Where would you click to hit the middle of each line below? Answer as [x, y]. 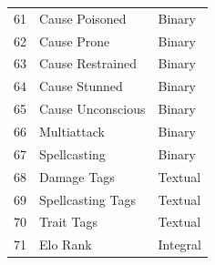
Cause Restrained [88, 63]
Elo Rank [66, 245]
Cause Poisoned [83, 18]
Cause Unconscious [92, 109]
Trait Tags [68, 222]
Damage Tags [77, 176]
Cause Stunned [81, 86]
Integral [179, 245]
